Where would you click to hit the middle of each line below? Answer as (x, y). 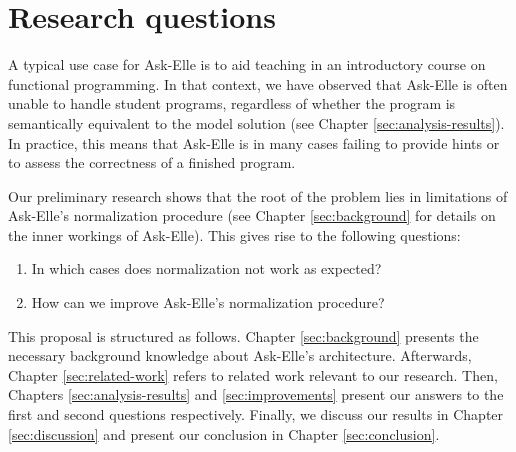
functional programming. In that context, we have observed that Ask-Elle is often (258, 83)
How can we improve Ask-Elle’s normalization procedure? (208, 302)
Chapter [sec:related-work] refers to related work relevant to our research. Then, (253, 374)
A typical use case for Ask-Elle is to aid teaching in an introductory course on (247, 64)
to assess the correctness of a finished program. (152, 162)
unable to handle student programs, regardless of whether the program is (232, 103)
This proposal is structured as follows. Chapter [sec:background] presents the (243, 335)
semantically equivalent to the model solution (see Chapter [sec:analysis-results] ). (256, 122)
